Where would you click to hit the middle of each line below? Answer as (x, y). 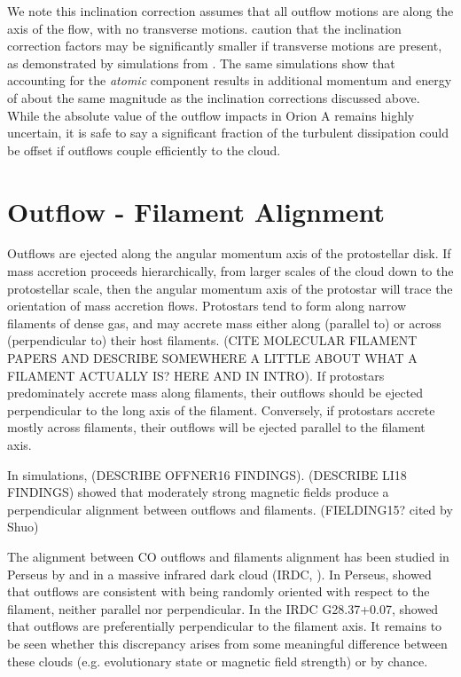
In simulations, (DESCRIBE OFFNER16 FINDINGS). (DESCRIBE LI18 (207, 474)
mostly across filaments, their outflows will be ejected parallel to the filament (216, 427)
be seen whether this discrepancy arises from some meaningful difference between (227, 643)
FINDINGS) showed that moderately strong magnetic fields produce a (198, 492)
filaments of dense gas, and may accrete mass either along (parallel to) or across (224, 323)
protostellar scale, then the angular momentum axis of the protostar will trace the (230, 288)
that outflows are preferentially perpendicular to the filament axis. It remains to (225, 626)
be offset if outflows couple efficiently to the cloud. (144, 150)
